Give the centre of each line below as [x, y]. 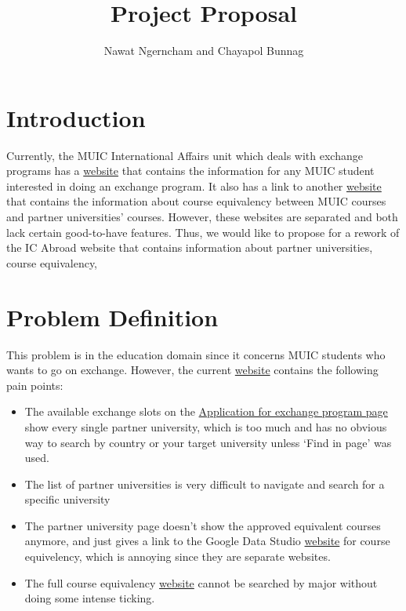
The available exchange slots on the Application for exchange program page [206, 411]
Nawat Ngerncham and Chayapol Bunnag [204, 51]
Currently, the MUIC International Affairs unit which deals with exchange [185, 155]
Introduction [76, 117]
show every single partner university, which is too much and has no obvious [206, 426]
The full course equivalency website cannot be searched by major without [201, 582]
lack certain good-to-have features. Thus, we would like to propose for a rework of [203, 232]
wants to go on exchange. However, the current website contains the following [192, 370]
